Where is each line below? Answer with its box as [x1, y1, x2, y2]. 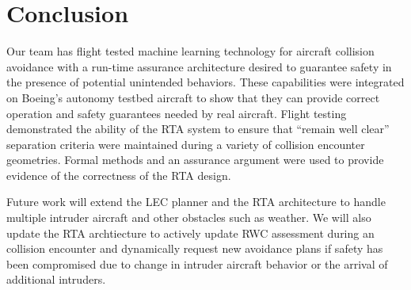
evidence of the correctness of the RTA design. [6, 166, 231, 183]
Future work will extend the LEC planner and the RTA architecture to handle [6, 193, 386, 210]
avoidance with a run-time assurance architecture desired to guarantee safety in [6, 58, 392, 74]
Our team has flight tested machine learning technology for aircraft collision [6, 43, 375, 59]
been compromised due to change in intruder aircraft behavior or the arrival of [6, 255, 388, 272]
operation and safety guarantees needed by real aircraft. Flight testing [6, 105, 347, 121]
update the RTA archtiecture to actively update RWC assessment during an [6, 224, 375, 241]
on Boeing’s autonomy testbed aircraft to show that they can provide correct [6, 89, 380, 105]
